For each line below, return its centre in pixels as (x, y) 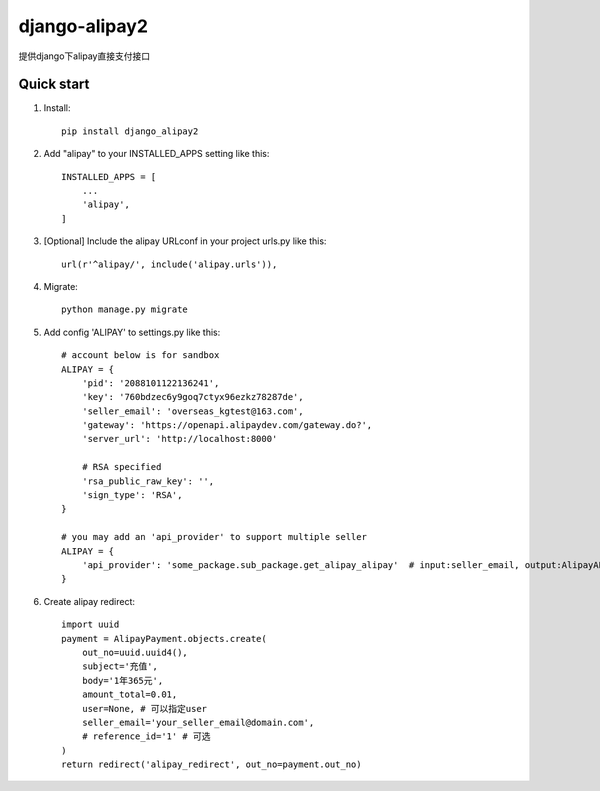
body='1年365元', (122, 680)
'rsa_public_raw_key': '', (148, 481)
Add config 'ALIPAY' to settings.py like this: (132, 332)
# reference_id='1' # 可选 (146, 736)
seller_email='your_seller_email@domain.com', (198, 722)
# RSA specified (121, 467)
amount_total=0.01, (129, 694)
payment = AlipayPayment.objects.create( (164, 638)
